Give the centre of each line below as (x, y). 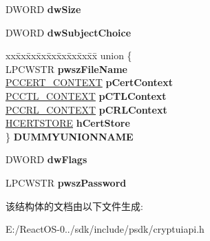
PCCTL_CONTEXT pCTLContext (86, 95)
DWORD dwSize (43, 9)
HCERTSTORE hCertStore (68, 123)
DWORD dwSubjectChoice (69, 32)
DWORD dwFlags (46, 159)
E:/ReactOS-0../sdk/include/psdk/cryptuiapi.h (105, 229)
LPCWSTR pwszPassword (66, 182)
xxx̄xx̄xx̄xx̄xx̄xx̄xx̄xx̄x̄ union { (69, 55)
